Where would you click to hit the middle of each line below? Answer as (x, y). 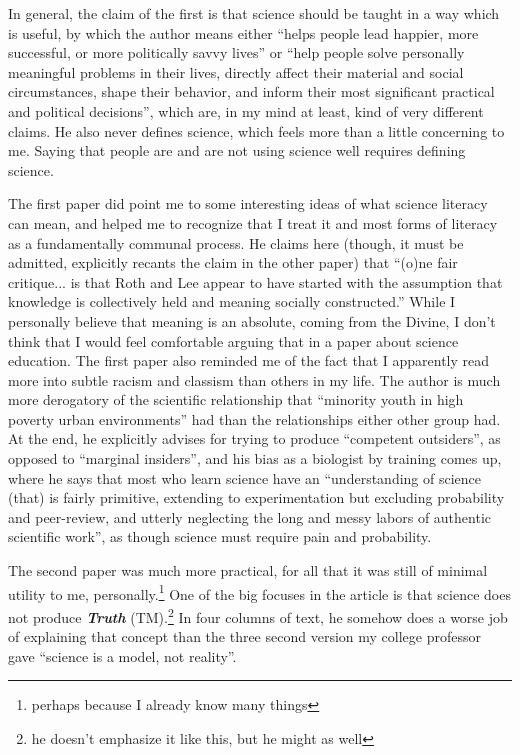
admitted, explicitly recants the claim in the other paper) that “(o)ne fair (233, 262)
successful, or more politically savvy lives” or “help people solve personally (236, 52)
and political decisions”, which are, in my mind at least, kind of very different (246, 110)
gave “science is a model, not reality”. (122, 655)
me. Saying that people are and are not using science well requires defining (237, 150)
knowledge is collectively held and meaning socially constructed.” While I (232, 301)
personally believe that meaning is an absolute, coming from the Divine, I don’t (252, 320)
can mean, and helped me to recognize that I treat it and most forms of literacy (253, 222)
